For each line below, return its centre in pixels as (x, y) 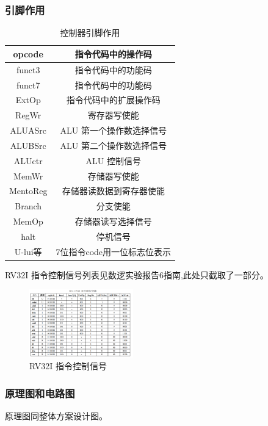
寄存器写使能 (113, 115)
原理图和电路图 (40, 393)
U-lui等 (28, 251)
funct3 (28, 69)
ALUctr (28, 160)
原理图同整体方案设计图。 (56, 416)
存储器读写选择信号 (113, 221)
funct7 (28, 85)
